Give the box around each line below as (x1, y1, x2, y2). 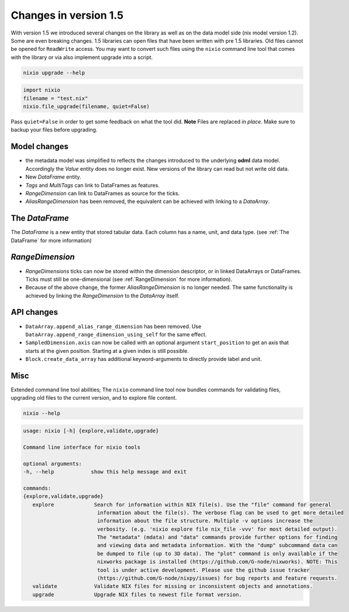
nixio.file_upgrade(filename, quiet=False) (23, 103, 150, 110)
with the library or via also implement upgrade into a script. (11, 53, 153, 61)
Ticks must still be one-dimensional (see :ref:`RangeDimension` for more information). (25, 276, 233, 283)
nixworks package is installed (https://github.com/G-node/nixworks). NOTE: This (96, 559, 338, 565)
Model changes (11, 142, 69, 152)
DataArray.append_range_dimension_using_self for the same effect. (25, 331, 207, 338)
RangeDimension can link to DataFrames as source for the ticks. (25, 190, 180, 197)
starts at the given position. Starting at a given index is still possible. (25, 347, 189, 354)
